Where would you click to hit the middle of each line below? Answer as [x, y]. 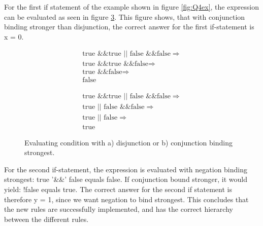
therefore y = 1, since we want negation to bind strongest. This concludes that [126, 199]
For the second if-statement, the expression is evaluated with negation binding [126, 169]
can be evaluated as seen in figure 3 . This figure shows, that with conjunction [125, 16]
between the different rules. [46, 219]
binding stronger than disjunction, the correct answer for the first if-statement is [129, 27]
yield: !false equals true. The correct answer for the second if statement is [118, 189]
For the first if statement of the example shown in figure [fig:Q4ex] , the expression [132, 7]
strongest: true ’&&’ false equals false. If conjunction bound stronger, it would [126, 179]
